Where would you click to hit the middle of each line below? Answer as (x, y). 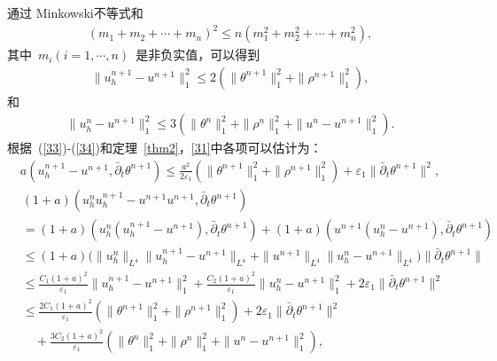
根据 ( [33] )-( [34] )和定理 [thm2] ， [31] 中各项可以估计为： (165, 148)
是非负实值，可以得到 (198, 55)
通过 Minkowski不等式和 (75, 12)
